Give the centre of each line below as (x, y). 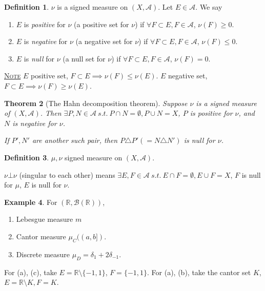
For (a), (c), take (30, 272)
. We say (209, 7)
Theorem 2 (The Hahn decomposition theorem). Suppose (96, 103)
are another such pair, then (75, 140)
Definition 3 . (27, 157)
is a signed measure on (93, 7)
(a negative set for (104, 41)
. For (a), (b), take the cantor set (199, 272)
